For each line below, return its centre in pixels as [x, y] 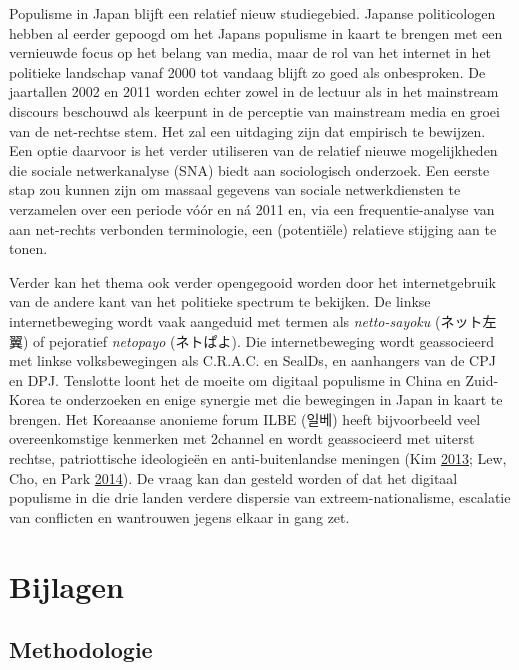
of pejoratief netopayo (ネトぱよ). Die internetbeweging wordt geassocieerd [264, 340]
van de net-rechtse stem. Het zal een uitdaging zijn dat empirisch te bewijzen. [247, 130]
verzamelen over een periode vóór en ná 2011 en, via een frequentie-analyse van [252, 208]
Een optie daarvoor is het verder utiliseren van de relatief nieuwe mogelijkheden [253, 150]
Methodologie [81, 649]
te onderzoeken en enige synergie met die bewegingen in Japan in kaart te [276, 399]
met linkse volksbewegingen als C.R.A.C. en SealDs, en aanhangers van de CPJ [252, 360]
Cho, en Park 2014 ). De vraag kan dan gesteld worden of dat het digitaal [233, 477]
